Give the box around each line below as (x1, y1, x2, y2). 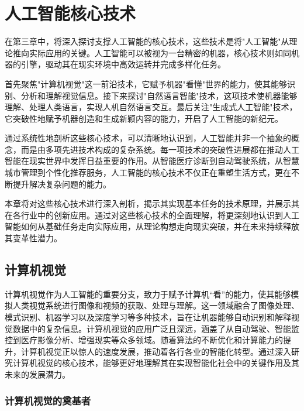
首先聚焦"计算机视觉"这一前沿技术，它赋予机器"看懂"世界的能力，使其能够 (5, 77, 287, 90)
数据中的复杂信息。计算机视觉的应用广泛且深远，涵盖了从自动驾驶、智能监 (12, 322, 299, 334)
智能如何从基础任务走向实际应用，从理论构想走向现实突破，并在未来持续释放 (5, 220, 299, 232)
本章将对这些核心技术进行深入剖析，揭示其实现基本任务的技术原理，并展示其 (5, 197, 299, 210)
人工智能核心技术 (5, 1, 136, 25)
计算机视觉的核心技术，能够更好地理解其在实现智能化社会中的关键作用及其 (12, 357, 299, 369)
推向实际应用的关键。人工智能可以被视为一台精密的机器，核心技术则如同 (12, 46, 291, 59)
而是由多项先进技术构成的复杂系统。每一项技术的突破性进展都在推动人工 (20, 143, 299, 155)
